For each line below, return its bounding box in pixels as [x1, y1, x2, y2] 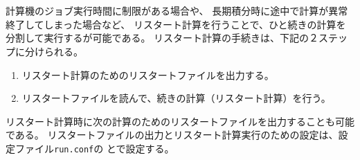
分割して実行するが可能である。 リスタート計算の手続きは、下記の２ [6, 30, 319, 45]
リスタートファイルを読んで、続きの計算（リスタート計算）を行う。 [21, 91, 331, 105]
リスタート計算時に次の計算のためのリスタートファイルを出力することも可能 [6, 114, 354, 128]
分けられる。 [24, 44, 83, 58]
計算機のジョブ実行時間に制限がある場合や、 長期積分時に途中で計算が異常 [6, 3, 348, 18]
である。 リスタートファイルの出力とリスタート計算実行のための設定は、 [6, 127, 339, 142]
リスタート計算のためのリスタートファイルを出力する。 [21, 67, 274, 82]
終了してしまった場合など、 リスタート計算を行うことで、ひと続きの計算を [6, 17, 346, 31]
